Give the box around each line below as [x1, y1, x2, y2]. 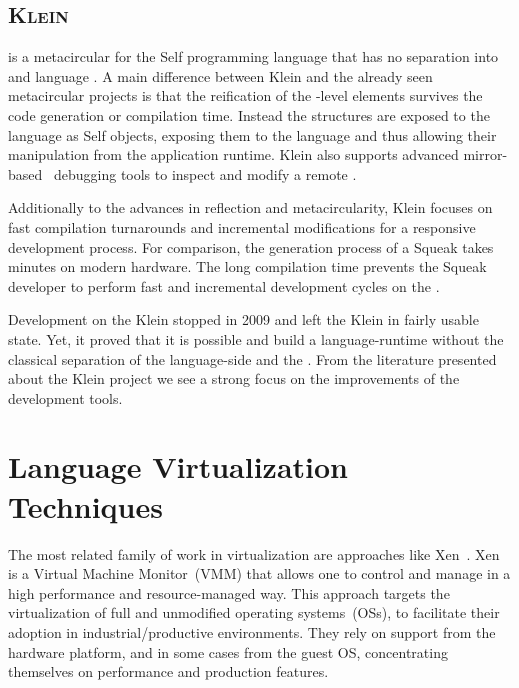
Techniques [8, 485, 163, 526]
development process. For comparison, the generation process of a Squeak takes [8, 236, 494, 257]
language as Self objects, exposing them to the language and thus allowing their [8, 124, 497, 145]
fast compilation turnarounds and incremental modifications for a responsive [8, 216, 476, 237]
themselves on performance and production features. [8, 661, 329, 682]
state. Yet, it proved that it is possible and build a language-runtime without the [8, 328, 504, 349]
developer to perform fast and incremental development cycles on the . [8, 275, 440, 296]
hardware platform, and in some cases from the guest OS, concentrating [8, 641, 448, 662]
